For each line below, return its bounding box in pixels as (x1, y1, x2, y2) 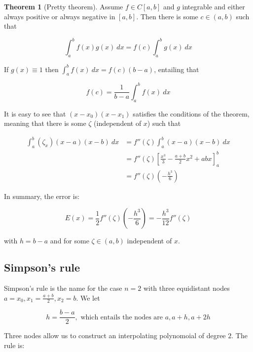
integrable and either (182, 1, 245, 11)
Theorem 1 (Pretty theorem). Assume (4, 1, 123, 11)
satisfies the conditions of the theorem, (133, 108, 250, 118)
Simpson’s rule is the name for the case (4, 282, 122, 293)
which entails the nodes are (80, 313, 163, 321)
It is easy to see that (4, 108, 66, 118)
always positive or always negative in (4, 11, 115, 21)
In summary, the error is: (4, 191, 80, 201)
